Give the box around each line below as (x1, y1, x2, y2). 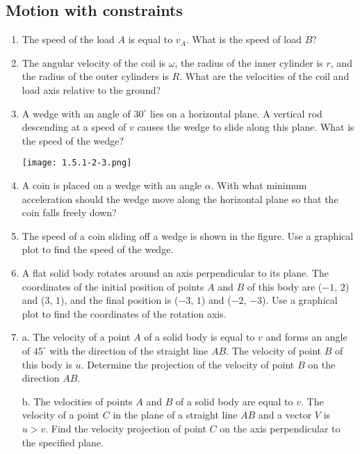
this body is (22, 357, 72, 371)
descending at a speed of (22, 120, 126, 134)
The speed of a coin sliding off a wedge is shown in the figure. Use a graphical (22, 228, 354, 243)
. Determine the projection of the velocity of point (81, 357, 295, 371)
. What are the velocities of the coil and (179, 69, 350, 83)
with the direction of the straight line (49, 343, 208, 357)
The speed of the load (22, 32, 115, 47)
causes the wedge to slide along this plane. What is (137, 120, 354, 134)
